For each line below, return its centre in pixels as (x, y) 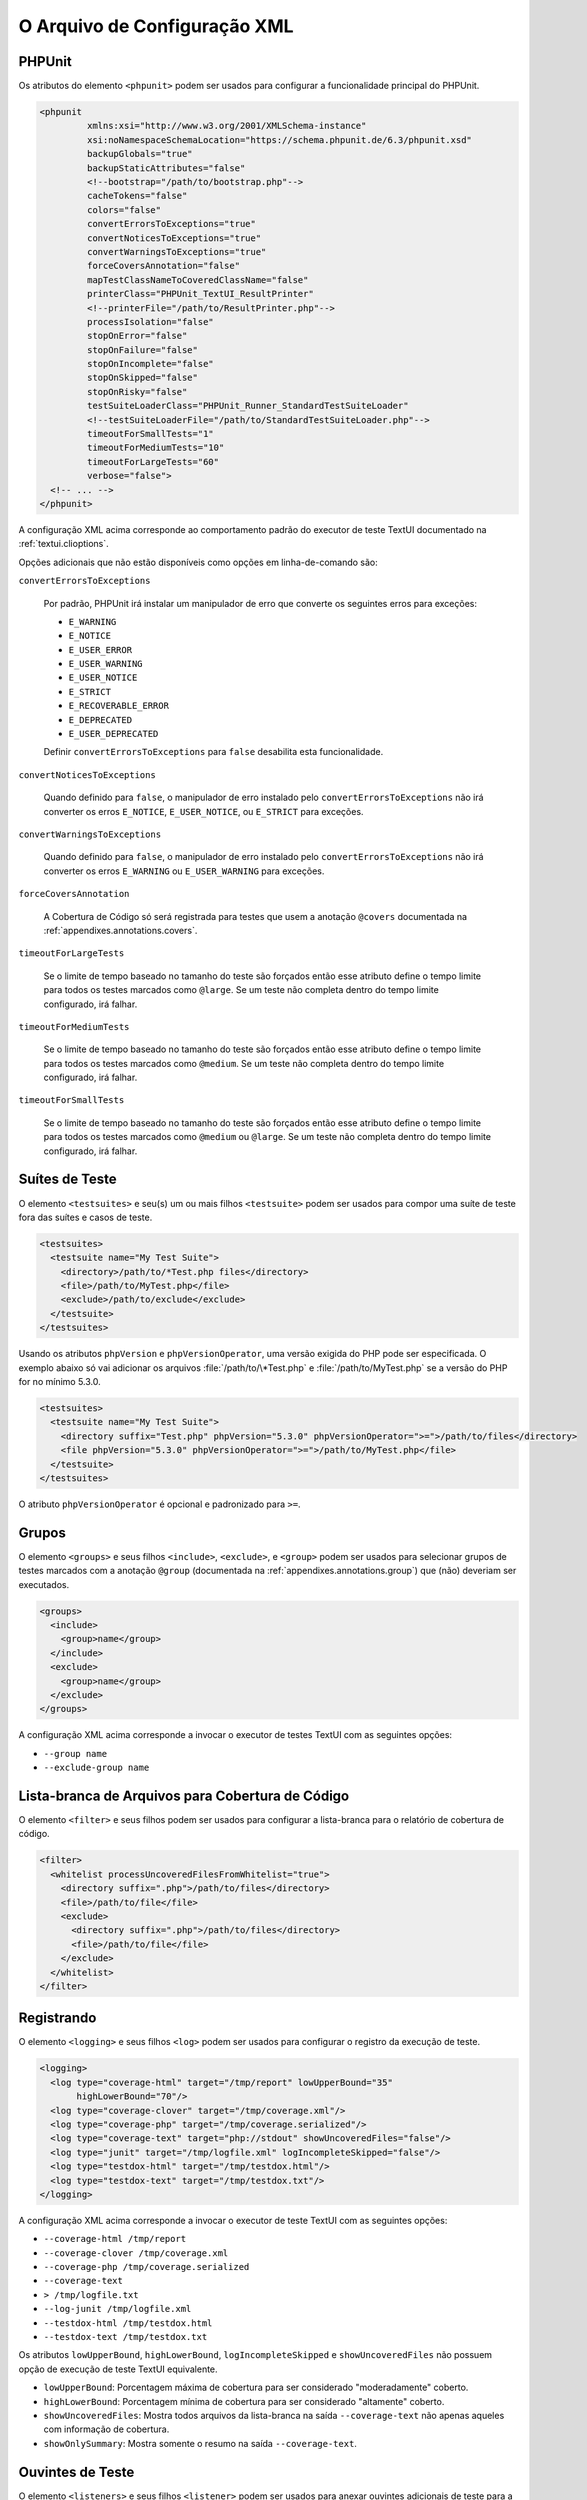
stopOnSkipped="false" (142, 378)
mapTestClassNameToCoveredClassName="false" (197, 279)
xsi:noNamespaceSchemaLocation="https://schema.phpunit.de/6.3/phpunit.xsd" (279, 139)
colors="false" (124, 209)
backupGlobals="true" (140, 154)
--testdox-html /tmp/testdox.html (128, 2323)
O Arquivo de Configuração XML (156, 26)
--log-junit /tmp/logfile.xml (117, 2309)
